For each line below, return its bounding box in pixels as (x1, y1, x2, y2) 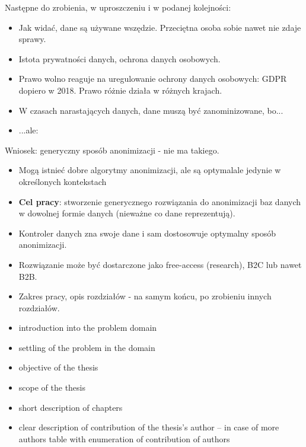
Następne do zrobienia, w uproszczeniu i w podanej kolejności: (5, 1, 231, 13)
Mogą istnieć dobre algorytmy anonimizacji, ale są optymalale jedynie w (18, 164, 281, 176)
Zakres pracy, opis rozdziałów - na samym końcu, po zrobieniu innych (18, 290, 272, 302)
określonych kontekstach (18, 175, 107, 187)
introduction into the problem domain (18, 321, 157, 334)
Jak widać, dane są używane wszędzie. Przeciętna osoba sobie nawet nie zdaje (18, 21, 301, 33)
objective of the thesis (18, 361, 98, 373)
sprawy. (18, 33, 46, 45)
